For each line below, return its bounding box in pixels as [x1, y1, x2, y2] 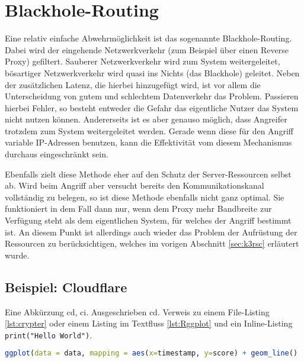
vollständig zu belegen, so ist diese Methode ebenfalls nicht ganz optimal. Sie [5, 190, 284, 203]
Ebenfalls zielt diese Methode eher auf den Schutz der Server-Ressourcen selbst [5, 167, 292, 180]
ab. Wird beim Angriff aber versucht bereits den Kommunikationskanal [5, 179, 264, 192]
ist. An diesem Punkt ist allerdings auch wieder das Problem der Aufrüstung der [5, 225, 297, 238]
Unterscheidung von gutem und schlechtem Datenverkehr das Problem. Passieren [5, 90, 299, 102]
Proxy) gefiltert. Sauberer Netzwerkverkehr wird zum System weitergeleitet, [5, 55, 280, 67]
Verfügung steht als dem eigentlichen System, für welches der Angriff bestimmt [5, 214, 292, 227]
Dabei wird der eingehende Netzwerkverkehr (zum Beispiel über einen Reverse [5, 43, 289, 56]
